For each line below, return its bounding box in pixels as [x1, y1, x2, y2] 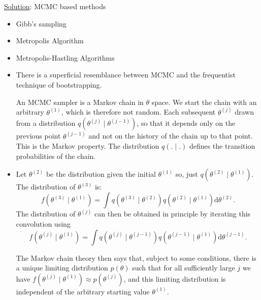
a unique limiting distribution [16, 262, 108, 273]
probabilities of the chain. [16, 150, 96, 161]
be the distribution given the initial [46, 169, 156, 179]
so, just [175, 169, 198, 179]
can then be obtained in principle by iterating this [94, 208, 251, 219]
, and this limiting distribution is [123, 273, 226, 284]
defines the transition [189, 141, 255, 151]
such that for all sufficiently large [132, 262, 235, 273]
